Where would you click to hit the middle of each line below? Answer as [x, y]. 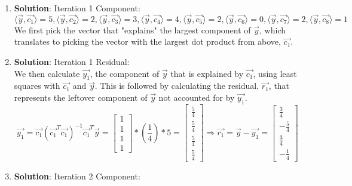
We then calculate [47, 73]
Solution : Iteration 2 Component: [77, 176]
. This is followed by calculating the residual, [177, 86]
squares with [37, 86]
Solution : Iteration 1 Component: [77, 8]
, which [273, 30]
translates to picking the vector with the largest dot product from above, [147, 41]
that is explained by [207, 73]
